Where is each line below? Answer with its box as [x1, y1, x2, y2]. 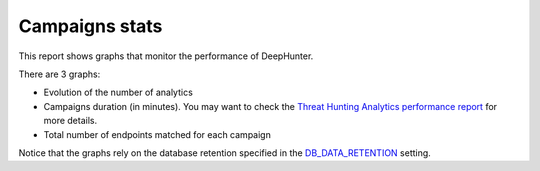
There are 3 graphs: [18, 68, 101, 80]
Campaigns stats [18, 15, 163, 37]
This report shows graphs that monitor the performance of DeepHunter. [18, 50, 314, 62]
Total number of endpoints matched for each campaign [43, 128, 272, 140]
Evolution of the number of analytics [43, 86, 194, 99]
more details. [43, 115, 98, 127]
